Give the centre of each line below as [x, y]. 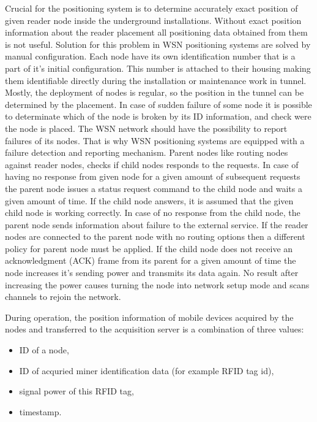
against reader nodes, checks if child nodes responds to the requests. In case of [152, 164]
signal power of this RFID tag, [76, 391]
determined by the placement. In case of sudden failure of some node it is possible [158, 104]
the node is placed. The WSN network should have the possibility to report [146, 128]
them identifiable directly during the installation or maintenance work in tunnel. [156, 80]
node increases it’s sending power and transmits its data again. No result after [152, 273]
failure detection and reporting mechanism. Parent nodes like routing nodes [147, 152]
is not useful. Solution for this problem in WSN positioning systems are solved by [158, 44]
